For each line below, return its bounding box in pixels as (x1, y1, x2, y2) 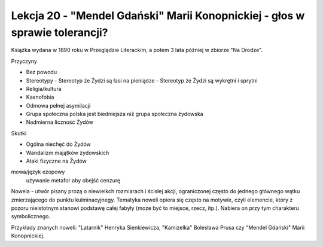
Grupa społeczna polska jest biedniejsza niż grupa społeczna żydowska (26, 111, 203, 118)
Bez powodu (26, 69, 57, 76)
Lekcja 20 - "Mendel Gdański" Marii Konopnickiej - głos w (11, 9, 305, 22)
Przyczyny (11, 57, 37, 65)
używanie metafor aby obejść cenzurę (26, 176, 121, 184)
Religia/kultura (26, 85, 62, 92)
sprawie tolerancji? (11, 26, 108, 39)
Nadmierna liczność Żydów (26, 118, 94, 126)
